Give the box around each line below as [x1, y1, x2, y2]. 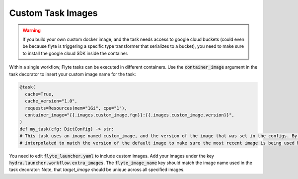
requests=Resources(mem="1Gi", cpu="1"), [25, 105, 128, 111]
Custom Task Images [9, 7, 98, 18]
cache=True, [25, 91, 54, 97]
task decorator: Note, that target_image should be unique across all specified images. [9, 167, 185, 173]
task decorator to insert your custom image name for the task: [9, 71, 136, 77]
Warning [22, 27, 41, 33]
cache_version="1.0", [25, 98, 78, 104]
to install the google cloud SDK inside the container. [22, 50, 129, 56]
